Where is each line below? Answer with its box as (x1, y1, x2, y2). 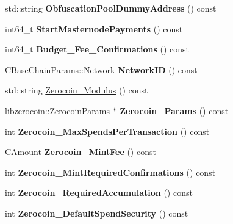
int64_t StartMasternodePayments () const (5, 22, 183, 35)
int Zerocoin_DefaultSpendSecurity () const (5, 206, 188, 219)
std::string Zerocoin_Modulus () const (5, 84, 148, 96)
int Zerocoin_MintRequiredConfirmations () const (5, 165, 216, 178)
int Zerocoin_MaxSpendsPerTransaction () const (5, 125, 210, 137)
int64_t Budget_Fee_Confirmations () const (5, 43, 189, 56)
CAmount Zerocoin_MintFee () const (5, 145, 156, 158)
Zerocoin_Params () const (120, 104, 229, 117)
